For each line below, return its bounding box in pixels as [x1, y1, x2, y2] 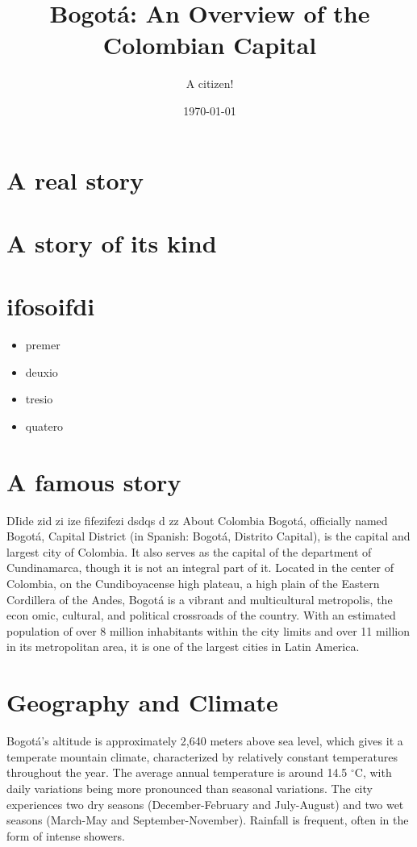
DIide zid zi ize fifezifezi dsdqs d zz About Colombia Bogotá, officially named [6, 511, 388, 528]
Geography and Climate [6, 686, 278, 719]
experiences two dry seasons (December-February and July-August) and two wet [6, 795, 404, 812]
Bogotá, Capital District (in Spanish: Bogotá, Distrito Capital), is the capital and [6, 528, 411, 544]
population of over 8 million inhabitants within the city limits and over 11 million [6, 622, 411, 639]
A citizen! [186, 75, 234, 92]
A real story [6, 163, 144, 196]
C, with [354, 764, 392, 781]
